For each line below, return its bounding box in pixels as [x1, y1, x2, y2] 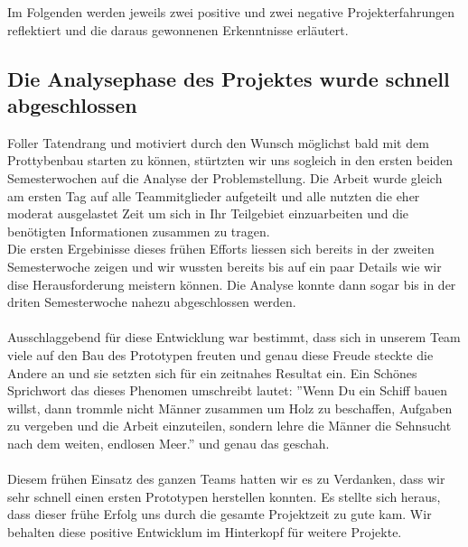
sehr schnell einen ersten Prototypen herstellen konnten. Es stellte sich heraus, [7, 487, 441, 505]
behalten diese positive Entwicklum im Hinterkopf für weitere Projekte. [7, 522, 402, 541]
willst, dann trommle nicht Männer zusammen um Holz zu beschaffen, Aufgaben [7, 398, 453, 417]
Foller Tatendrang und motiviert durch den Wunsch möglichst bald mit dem [7, 133, 429, 152]
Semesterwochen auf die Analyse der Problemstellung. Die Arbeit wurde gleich [7, 168, 443, 187]
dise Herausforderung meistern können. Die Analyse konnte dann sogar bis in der [7, 274, 456, 293]
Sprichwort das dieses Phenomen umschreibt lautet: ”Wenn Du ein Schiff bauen [7, 381, 447, 400]
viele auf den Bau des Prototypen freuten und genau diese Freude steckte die [7, 345, 434, 364]
